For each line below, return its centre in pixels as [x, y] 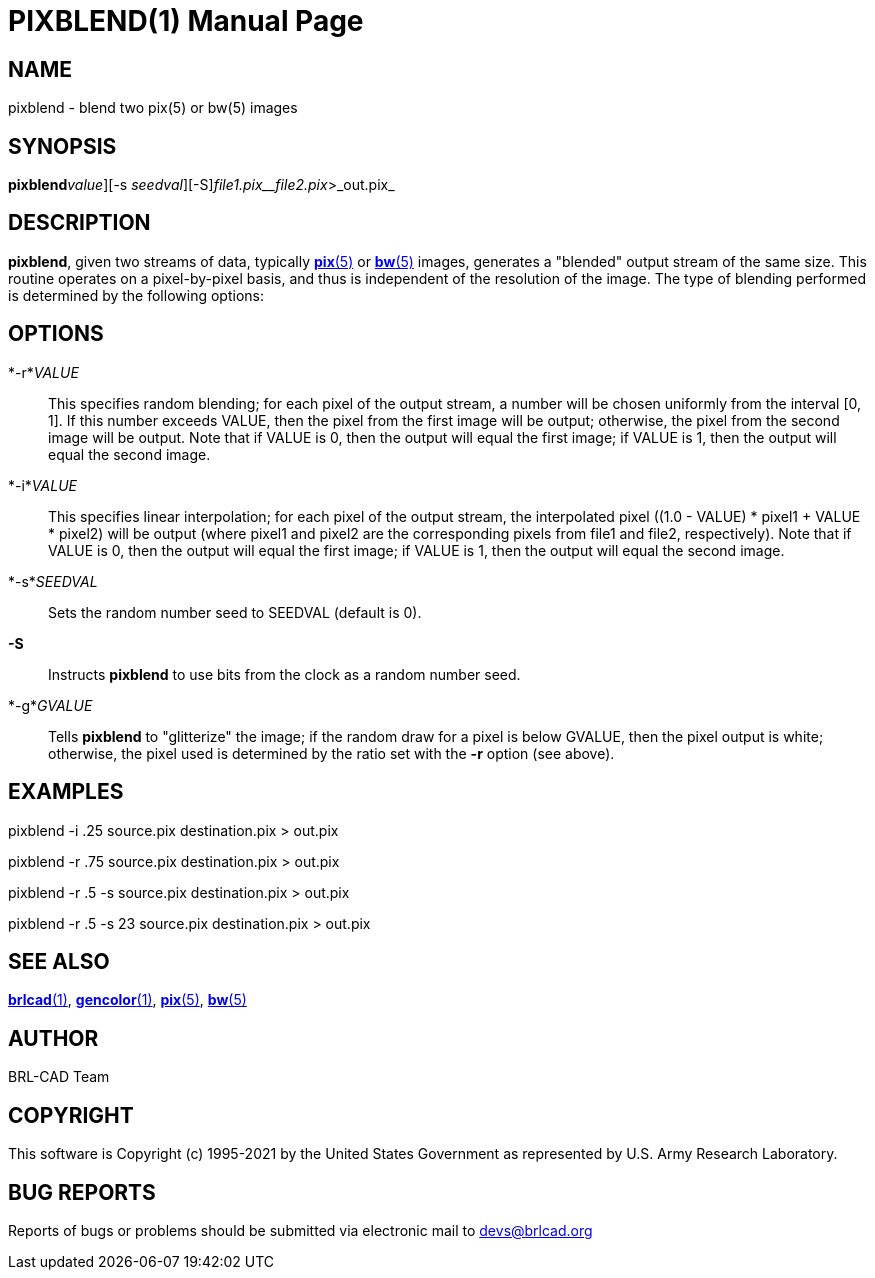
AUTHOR [53, 1038]
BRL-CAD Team [59, 1077]
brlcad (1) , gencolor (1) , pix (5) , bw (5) [127, 1000]
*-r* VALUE [43, 372]
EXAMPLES [66, 792]
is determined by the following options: [136, 295]
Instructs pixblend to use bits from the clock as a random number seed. [284, 674]
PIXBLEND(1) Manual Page [186, 21]
